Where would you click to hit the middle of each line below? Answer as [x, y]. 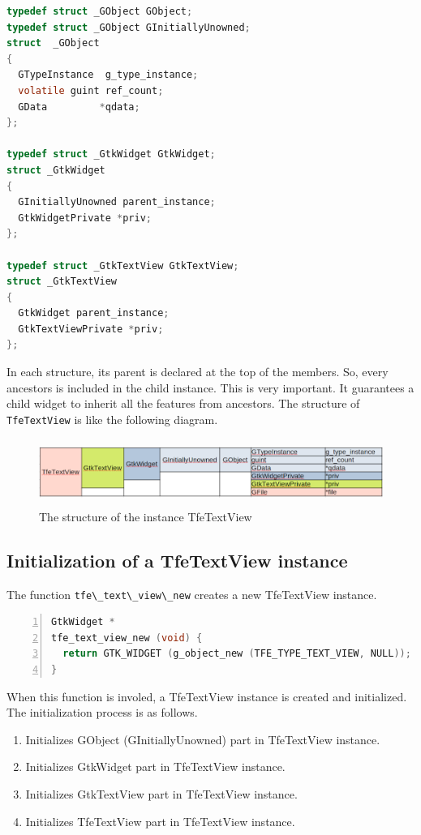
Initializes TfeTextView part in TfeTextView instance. [160, 821]
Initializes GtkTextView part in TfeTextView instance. [161, 793]
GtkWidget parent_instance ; [94, 313]
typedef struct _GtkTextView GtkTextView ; [123, 265]
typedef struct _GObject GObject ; [100, 11]
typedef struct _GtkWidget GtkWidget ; [111, 154]
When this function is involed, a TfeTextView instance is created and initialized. [207, 696]
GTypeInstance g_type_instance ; [108, 75]
